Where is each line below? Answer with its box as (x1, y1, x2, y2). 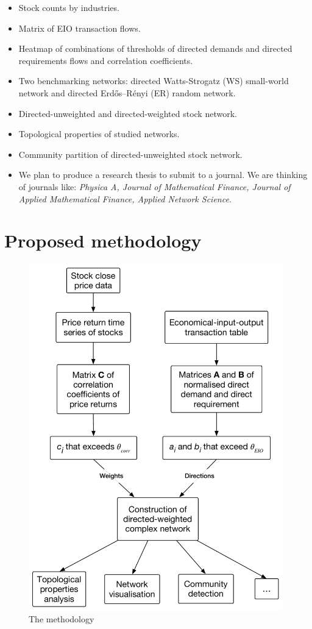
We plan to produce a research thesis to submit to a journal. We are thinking (18, 168, 308, 181)
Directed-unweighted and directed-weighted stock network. (18, 107, 237, 119)
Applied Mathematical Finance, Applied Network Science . (18, 192, 232, 205)
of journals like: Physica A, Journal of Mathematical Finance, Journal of (18, 180, 291, 193)
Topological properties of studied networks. (18, 127, 180, 140)
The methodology (29, 613, 94, 625)
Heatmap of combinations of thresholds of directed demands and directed (18, 42, 292, 55)
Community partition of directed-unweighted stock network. (18, 147, 243, 160)
